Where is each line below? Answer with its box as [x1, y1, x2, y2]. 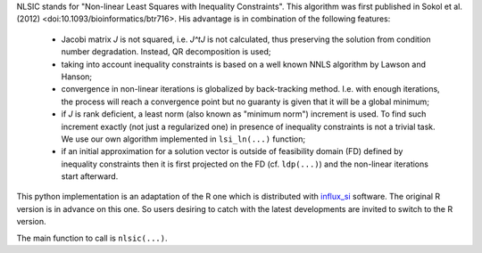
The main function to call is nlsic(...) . [16, 233, 168, 243]
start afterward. [61, 171, 119, 182]
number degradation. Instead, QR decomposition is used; [61, 46, 271, 57]
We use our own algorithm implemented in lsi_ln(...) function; [61, 134, 306, 144]
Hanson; [61, 71, 93, 82]
